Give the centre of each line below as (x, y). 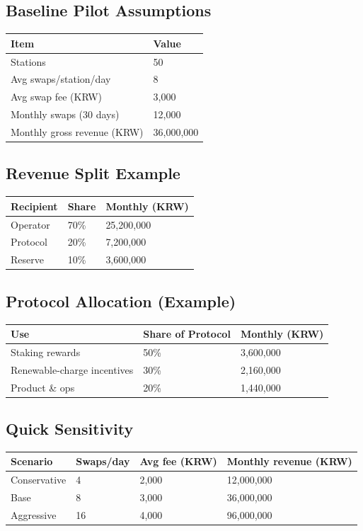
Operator (30, 224)
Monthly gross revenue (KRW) (77, 131)
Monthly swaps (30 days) (65, 114)
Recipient (34, 206)
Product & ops (43, 387)
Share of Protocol (187, 334)
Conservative (39, 480)
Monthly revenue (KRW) (289, 461)
